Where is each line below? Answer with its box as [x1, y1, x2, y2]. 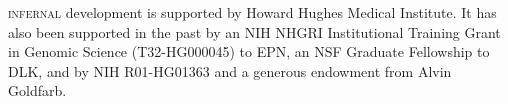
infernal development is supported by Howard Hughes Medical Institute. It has [8, 2, 497, 22]
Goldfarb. [8, 80, 67, 101]
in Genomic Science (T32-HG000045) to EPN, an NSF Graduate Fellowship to [8, 41, 490, 62]
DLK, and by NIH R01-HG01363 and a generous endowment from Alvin [8, 60, 452, 81]
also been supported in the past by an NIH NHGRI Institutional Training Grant [8, 21, 501, 42]
